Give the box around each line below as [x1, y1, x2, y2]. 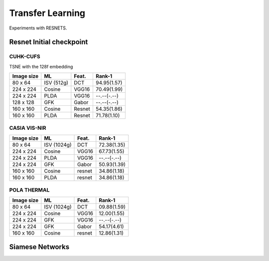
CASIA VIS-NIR [9, 125, 46, 132]
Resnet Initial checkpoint [9, 38, 88, 46]
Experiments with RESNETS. [9, 25, 67, 31]
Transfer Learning [9, 7, 86, 18]
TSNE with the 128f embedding [9, 63, 73, 69]
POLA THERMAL [9, 187, 50, 194]
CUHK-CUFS [9, 53, 40, 60]
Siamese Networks [9, 243, 70, 252]
